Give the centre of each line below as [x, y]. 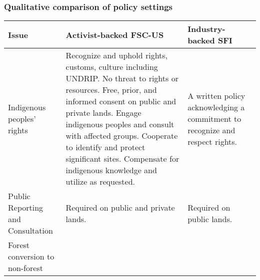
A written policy [216, 95]
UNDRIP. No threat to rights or [122, 78]
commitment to [214, 118]
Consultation [30, 231]
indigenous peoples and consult [120, 124]
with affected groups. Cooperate [122, 136]
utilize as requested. [100, 182]
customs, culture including [112, 67]
